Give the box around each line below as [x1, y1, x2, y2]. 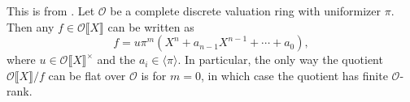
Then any [7, 18, 55, 35]
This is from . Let [7, 2, 95, 19]
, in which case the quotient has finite [200, 66, 388, 83]
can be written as [107, 18, 194, 35]
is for [141, 66, 167, 83]
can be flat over [48, 66, 126, 83]
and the [97, 51, 136, 68]
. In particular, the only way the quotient [177, 51, 383, 68]
